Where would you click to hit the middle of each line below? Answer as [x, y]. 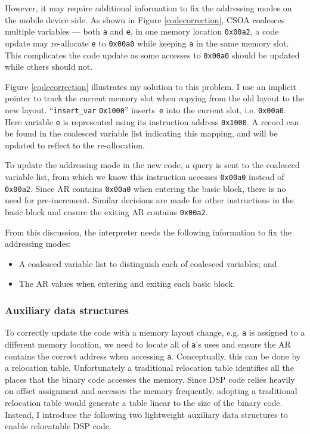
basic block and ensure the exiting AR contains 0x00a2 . [106, 211]
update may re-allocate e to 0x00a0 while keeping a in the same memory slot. [147, 43]
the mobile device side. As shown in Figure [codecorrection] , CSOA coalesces [145, 19]
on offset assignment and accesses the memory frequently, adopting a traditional [151, 391]
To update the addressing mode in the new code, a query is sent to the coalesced [152, 165]
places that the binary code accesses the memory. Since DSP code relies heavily [150, 379]
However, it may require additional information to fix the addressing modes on [148, 8]
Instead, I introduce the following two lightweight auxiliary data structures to [146, 414]
